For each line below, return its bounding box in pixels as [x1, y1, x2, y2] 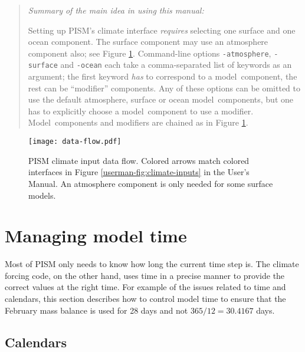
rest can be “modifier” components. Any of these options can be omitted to [28, 81, 300, 94]
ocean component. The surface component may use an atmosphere [28, 35, 268, 48]
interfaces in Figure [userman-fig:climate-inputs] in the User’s [28, 166, 250, 178]
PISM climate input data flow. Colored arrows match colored [28, 154, 250, 166]
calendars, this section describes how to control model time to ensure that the [5, 292, 286, 304]
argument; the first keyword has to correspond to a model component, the [28, 70, 297, 83]
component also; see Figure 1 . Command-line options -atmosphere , [28, 47, 271, 59]
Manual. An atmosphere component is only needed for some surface [28, 177, 273, 189]
